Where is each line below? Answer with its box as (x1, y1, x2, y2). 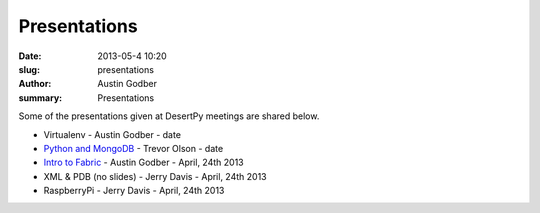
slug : (18, 63, 40, 75)
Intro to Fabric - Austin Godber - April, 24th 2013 (43, 156, 244, 169)
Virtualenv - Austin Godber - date (43, 128, 182, 140)
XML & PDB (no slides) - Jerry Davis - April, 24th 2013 (43, 170, 267, 182)
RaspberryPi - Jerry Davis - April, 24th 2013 (43, 185, 225, 197)
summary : (18, 91, 63, 104)
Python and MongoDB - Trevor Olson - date (43, 142, 224, 154)
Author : (18, 78, 52, 90)
